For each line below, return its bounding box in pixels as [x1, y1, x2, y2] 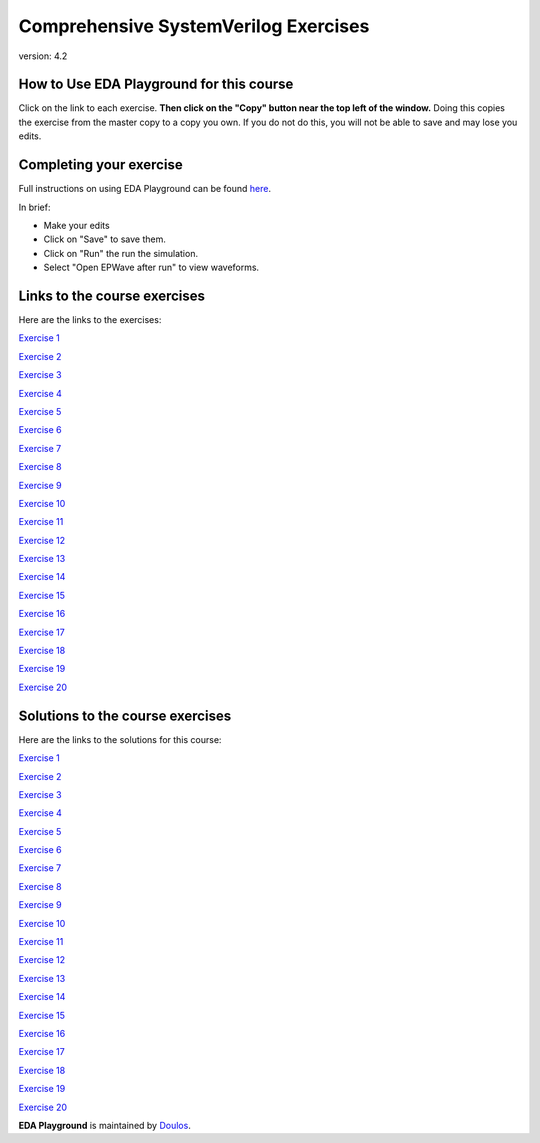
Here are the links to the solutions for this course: [18, 733, 222, 745]
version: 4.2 [18, 50, 68, 62]
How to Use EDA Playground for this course [18, 76, 294, 93]
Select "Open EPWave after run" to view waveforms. [43, 261, 260, 274]
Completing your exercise [18, 156, 184, 174]
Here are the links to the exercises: [18, 314, 162, 325]
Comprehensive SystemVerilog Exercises [18, 15, 370, 37]
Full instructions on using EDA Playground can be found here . [18, 183, 272, 195]
